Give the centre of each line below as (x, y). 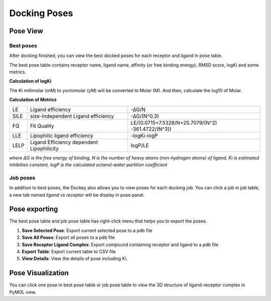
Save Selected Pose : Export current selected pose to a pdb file (87, 230)
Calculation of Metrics (33, 100)
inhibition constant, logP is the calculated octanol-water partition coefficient (88, 165)
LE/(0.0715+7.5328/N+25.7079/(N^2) (174, 122)
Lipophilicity (44, 148)
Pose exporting (34, 209)
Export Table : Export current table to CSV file (69, 252)
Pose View (26, 31)
